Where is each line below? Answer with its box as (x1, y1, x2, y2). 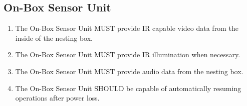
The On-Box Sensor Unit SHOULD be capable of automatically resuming (15, 83, 241, 93)
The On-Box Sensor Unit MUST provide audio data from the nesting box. (15, 66, 243, 76)
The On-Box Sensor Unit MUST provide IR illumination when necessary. (15, 49, 240, 60)
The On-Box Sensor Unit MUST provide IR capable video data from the (15, 23, 238, 33)
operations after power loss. (15, 93, 100, 103)
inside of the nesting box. (15, 32, 93, 43)
